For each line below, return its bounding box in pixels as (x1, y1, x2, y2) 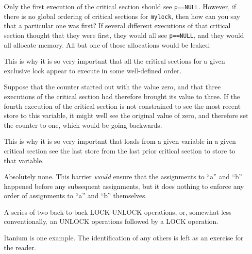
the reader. (4, 242, 36, 252)
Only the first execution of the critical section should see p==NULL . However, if (4, 1, 236, 11)
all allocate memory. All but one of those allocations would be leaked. (4, 39, 211, 50)
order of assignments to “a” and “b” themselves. (4, 190, 147, 201)
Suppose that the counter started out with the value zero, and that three (4, 82, 221, 92)
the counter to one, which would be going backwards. (4, 119, 162, 130)
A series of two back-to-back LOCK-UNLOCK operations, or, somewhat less (4, 206, 232, 217)
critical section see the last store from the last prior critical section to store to (4, 145, 235, 155)
